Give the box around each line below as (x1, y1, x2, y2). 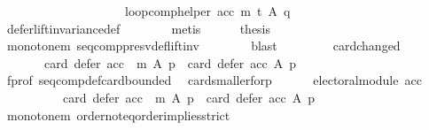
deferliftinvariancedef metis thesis (6, 19, 271, 37)
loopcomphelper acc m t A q (124, 2, 291, 19)
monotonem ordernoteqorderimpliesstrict (6, 105, 230, 124)
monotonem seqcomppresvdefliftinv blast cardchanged (6, 36, 401, 55)
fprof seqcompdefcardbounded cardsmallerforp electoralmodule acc (6, 71, 422, 89)
